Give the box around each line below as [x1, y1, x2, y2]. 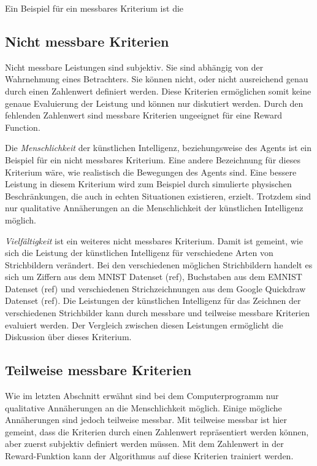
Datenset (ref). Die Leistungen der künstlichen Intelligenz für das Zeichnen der [5, 294, 301, 307]
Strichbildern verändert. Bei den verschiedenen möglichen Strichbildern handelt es [5, 258, 313, 271]
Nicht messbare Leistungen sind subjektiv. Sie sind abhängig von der [5, 60, 264, 73]
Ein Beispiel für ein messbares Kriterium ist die [5, 2, 184, 14]
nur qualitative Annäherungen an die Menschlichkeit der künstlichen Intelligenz [5, 201, 304, 214]
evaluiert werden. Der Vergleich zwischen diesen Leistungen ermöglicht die [5, 318, 283, 331]
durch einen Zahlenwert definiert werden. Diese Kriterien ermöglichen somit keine [5, 84, 311, 97]
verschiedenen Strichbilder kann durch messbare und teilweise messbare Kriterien [5, 306, 310, 319]
